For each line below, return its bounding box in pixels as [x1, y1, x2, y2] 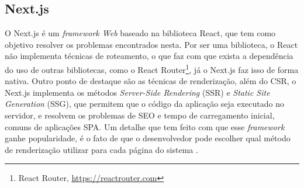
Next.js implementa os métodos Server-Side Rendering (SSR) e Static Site [5, 86, 270, 98]
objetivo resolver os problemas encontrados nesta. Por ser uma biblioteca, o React [5, 38, 298, 50]
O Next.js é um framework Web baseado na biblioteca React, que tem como [5, 27, 276, 39]
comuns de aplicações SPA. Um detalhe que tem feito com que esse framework [5, 120, 285, 133]
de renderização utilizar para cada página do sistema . [5, 143, 198, 155]
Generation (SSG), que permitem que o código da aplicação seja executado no [5, 98, 284, 110]
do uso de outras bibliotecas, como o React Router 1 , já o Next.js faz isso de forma [5, 61, 299, 75]
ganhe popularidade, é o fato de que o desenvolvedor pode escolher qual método [5, 132, 291, 144]
